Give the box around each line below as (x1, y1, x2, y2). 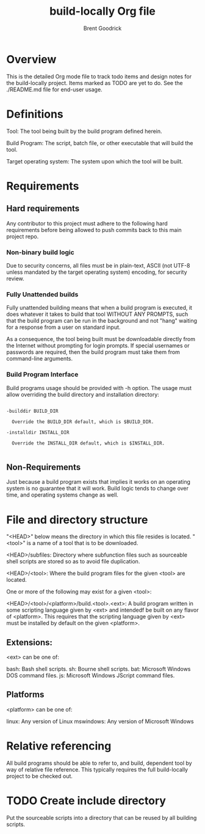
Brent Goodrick (83, 24, 122, 32)
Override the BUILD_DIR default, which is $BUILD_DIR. (12, 418, 154, 425)
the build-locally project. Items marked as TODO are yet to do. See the (6, 79, 183, 86)
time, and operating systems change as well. (6, 491, 119, 498)
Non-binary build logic (6, 248, 74, 257)
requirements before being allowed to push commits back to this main (6, 226, 182, 233)
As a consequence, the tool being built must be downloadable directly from (6, 336, 195, 343)
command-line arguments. (6, 355, 73, 363)
